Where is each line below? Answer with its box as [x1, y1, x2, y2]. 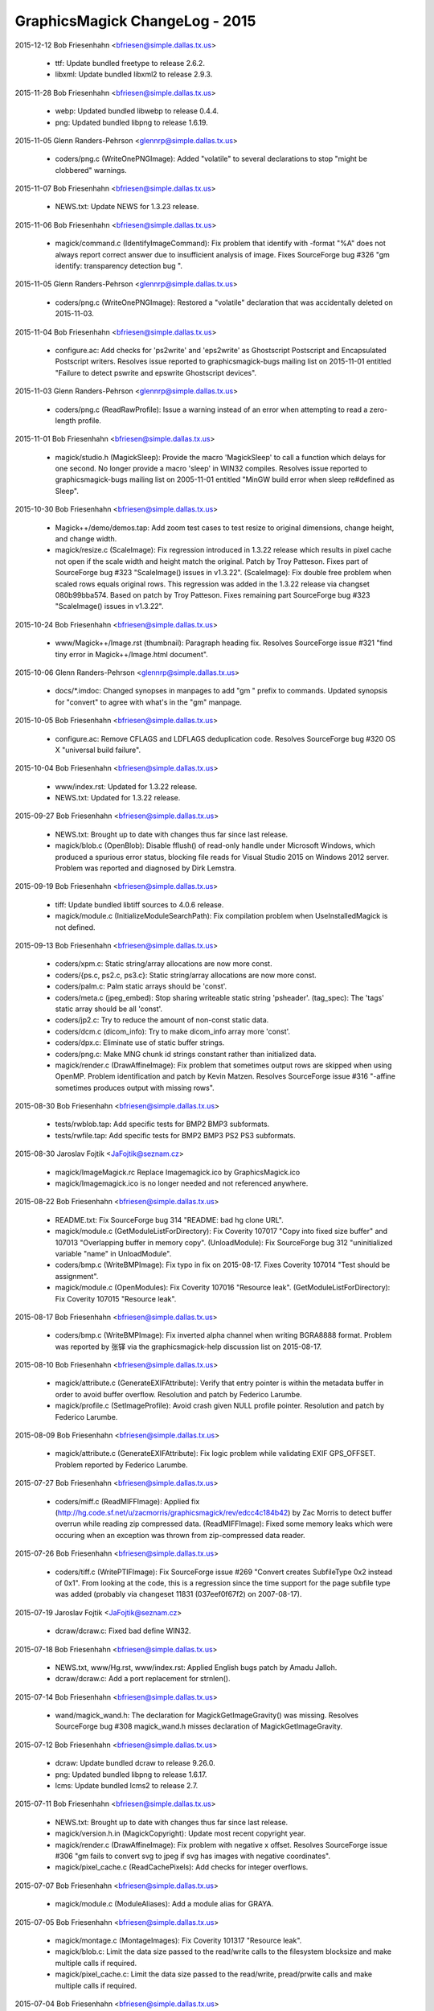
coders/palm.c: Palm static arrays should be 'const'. [55, 981, 227, 991]
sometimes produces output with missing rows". [55, 1083, 215, 1092]
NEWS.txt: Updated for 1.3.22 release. [55, 793, 181, 803]
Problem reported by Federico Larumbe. [55, 1460, 188, 1470]
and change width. [55, 534, 117, 544]
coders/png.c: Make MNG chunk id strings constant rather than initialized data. [55, 1049, 317, 1059]
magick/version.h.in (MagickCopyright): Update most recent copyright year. [55, 1828, 306, 1838]
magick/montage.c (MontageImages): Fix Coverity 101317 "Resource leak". [55, 1935, 302, 1945]
